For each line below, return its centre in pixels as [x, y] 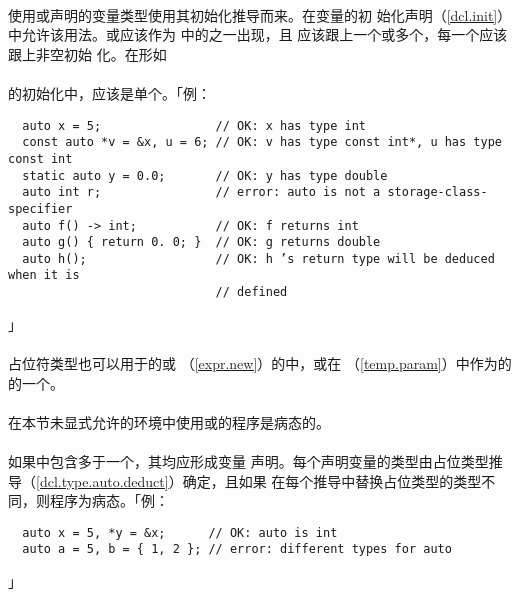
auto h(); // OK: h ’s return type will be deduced [258, 258]
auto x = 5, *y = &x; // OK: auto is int [180, 532]
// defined [251, 292]
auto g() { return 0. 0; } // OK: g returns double [201, 242]
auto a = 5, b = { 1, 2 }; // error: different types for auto [237, 549]
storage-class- [437, 192]
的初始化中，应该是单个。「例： [109, 92]
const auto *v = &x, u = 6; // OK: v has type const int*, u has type [262, 142]
